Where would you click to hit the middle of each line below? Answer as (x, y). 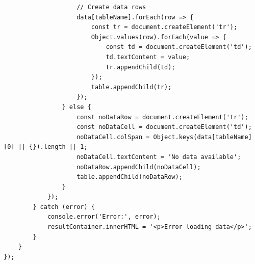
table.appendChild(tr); (131, 87)
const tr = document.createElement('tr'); (164, 27)
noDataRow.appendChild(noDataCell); (139, 167)
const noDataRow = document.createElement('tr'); (162, 117)
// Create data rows (111, 7)
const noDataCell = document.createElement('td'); (164, 127)
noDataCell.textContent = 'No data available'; (159, 157)
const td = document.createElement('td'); (179, 47)
